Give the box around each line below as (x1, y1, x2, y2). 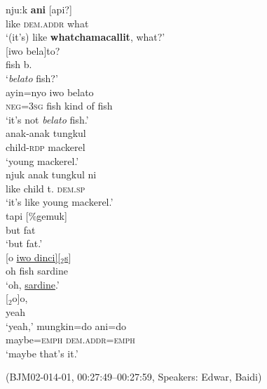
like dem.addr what (6, 15, 89, 30)
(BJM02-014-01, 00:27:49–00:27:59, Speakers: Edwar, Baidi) (6, 369, 262, 384)
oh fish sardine (6, 263, 68, 278)
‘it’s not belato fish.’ (6, 112, 89, 126)
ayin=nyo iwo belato (6, 84, 94, 99)
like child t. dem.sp (6, 180, 85, 195)
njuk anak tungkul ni (6, 167, 97, 182)
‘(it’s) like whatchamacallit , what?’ (6, 29, 165, 44)
